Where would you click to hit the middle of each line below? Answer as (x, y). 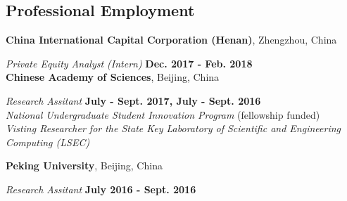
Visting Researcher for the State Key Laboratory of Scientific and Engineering (173, 128)
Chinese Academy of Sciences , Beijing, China (113, 77)
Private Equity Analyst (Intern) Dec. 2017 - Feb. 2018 (129, 63)
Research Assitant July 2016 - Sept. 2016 (101, 189)
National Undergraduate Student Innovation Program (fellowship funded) (163, 114)
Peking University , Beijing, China (84, 166)
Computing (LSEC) (48, 142)
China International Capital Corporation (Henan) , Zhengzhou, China (171, 40)
